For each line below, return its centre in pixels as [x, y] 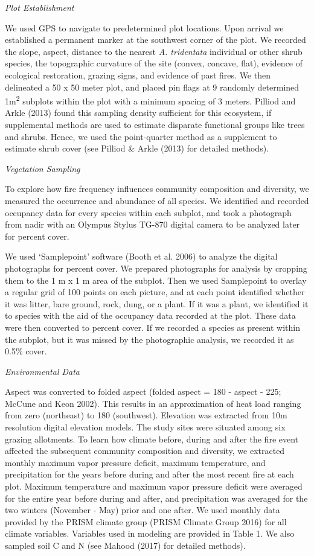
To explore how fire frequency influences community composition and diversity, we [157, 189]
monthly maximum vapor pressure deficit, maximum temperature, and [135, 462]
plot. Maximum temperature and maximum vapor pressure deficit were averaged [154, 486]
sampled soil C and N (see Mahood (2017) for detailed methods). [125, 545]
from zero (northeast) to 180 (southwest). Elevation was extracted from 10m [146, 415]
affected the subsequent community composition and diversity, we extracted [145, 451]
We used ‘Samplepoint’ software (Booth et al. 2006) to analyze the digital [141, 256]
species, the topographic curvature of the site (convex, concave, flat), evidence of [154, 63]
